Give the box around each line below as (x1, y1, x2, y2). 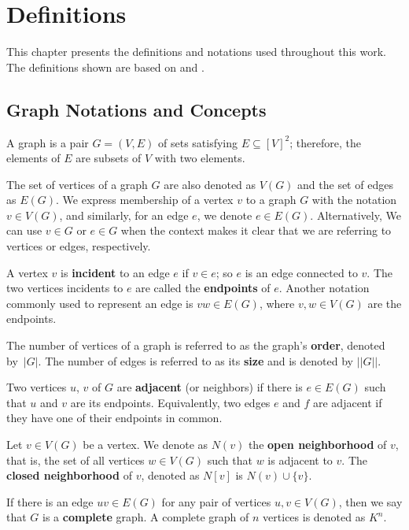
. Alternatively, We (310, 206, 401, 223)
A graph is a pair (6, 134, 89, 150)
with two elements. (154, 150, 245, 166)
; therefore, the (289, 134, 361, 150)
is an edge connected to (245, 264, 358, 280)
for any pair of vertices (161, 493, 271, 510)
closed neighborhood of (6, 467, 132, 484)
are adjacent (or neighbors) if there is (116, 379, 303, 395)
